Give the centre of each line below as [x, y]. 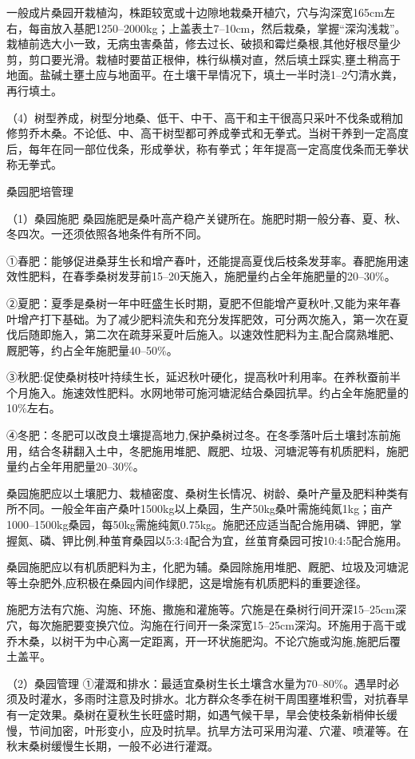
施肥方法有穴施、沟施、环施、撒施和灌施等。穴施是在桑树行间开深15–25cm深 [206, 609]
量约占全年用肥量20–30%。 [75, 466]
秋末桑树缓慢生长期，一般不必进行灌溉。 [113, 746]
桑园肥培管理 [40, 191]
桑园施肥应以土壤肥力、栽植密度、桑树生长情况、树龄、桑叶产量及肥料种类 [202, 493]
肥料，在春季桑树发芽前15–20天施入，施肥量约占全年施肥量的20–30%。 [212, 276]
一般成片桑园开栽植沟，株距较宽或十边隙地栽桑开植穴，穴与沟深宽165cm [195, 12]
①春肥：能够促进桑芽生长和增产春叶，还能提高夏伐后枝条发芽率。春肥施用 [202, 260]
